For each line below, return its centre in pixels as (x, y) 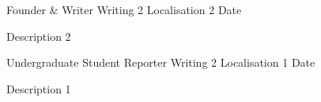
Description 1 (39, 88)
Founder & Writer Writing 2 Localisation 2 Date (124, 9)
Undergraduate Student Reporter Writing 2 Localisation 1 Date (161, 62)
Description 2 (39, 36)
